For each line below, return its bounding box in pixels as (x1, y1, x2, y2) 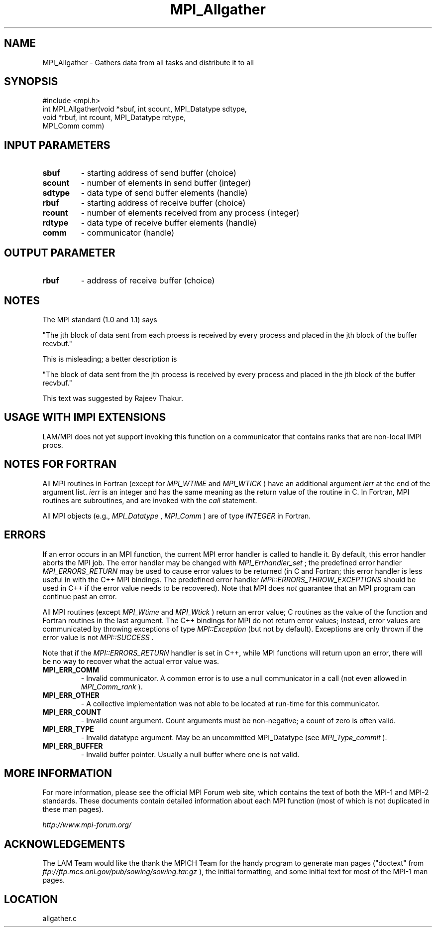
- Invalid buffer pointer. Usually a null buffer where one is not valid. (81, 750, 300, 759)
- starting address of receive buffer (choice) (81, 198, 246, 208)
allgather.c (42, 914, 77, 923)
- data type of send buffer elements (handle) (81, 188, 248, 198)
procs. (42, 440, 63, 449)
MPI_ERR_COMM (42, 665, 100, 674)
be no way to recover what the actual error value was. (42, 657, 219, 665)
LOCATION (4, 893, 58, 906)
